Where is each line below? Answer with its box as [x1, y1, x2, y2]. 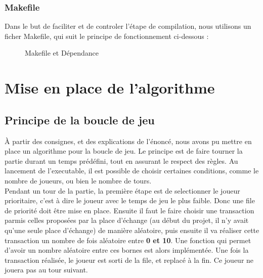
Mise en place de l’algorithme [5, 77, 215, 98]
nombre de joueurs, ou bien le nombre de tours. [5, 175, 152, 186]
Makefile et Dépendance [25, 48, 99, 58]
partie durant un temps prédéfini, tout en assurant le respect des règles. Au [5, 155, 238, 166]
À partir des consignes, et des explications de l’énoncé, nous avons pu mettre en [5, 135, 252, 146]
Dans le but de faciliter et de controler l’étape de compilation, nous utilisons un [5, 21, 251, 31]
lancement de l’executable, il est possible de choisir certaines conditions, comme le [5, 165, 259, 176]
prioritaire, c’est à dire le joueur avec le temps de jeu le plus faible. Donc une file [5, 195, 255, 206]
